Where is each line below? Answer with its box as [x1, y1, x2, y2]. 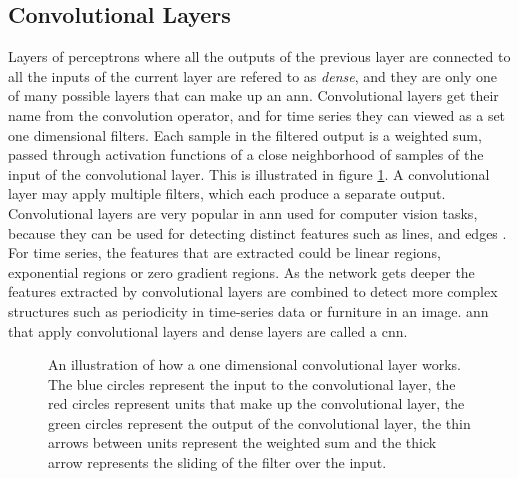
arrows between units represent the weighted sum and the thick [48, 432, 437, 453]
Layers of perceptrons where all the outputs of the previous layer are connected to [8, 46, 511, 67]
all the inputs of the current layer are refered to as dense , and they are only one [8, 65, 498, 86]
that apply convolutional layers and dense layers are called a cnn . [8, 320, 408, 341]
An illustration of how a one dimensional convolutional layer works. [48, 354, 461, 375]
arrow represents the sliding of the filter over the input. [48, 452, 387, 473]
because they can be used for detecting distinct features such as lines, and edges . [8, 222, 507, 243]
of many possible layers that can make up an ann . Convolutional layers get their [8, 85, 499, 106]
